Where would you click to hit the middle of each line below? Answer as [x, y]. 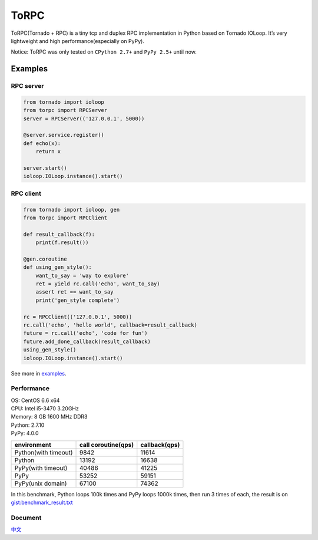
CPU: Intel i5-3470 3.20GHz [45, 409]
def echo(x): [42, 143]
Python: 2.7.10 [28, 425]
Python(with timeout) [44, 452]
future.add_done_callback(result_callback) [87, 341]
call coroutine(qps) [107, 444]
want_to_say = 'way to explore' [82, 275]
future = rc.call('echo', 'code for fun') [85, 333]
